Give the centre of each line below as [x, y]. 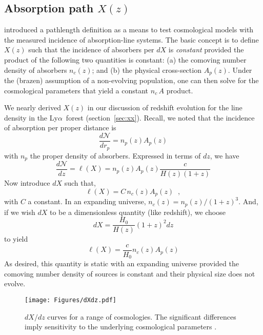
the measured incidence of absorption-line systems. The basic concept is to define [131, 39]
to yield [16, 239]
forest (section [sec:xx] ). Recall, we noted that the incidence [160, 117]
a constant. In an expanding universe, [87, 201]
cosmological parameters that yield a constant [76, 90]
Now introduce [27, 183]
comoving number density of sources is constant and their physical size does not [130, 273]
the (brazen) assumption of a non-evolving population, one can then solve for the [131, 80]
